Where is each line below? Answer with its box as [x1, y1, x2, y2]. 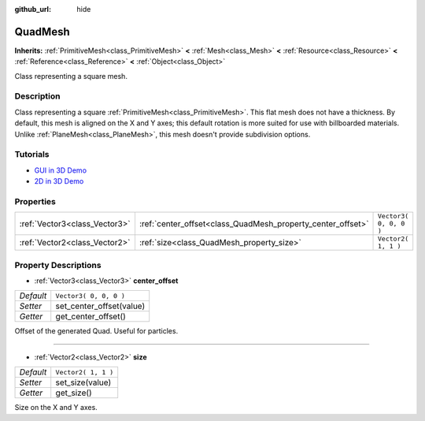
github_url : [14, 5, 51, 13]
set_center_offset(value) [55, 300, 146, 311]
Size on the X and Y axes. [14, 403, 98, 412]
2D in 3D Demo [34, 177, 84, 186]
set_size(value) [55, 377, 112, 388]
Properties [14, 196, 57, 207]
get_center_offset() [55, 311, 126, 322]
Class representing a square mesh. [14, 71, 128, 80]
